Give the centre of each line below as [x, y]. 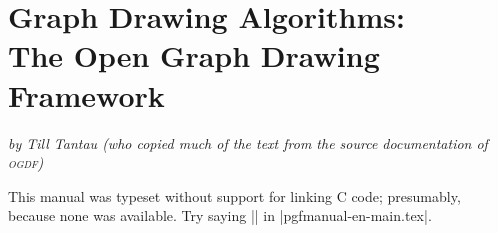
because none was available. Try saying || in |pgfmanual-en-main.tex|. [220, 215]
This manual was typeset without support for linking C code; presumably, [234, 195]
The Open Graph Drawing [194, 55]
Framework [86, 94]
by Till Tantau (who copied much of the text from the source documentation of [248, 142]
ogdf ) [26, 162]
